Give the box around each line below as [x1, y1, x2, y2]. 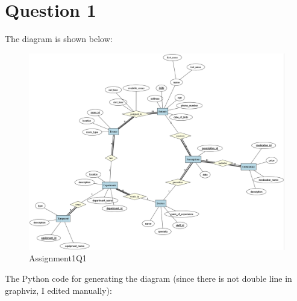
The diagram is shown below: [5, 32, 113, 45]
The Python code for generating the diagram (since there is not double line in [5, 272, 292, 285]
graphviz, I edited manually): [5, 284, 112, 296]
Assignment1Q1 [29, 252, 87, 264]
